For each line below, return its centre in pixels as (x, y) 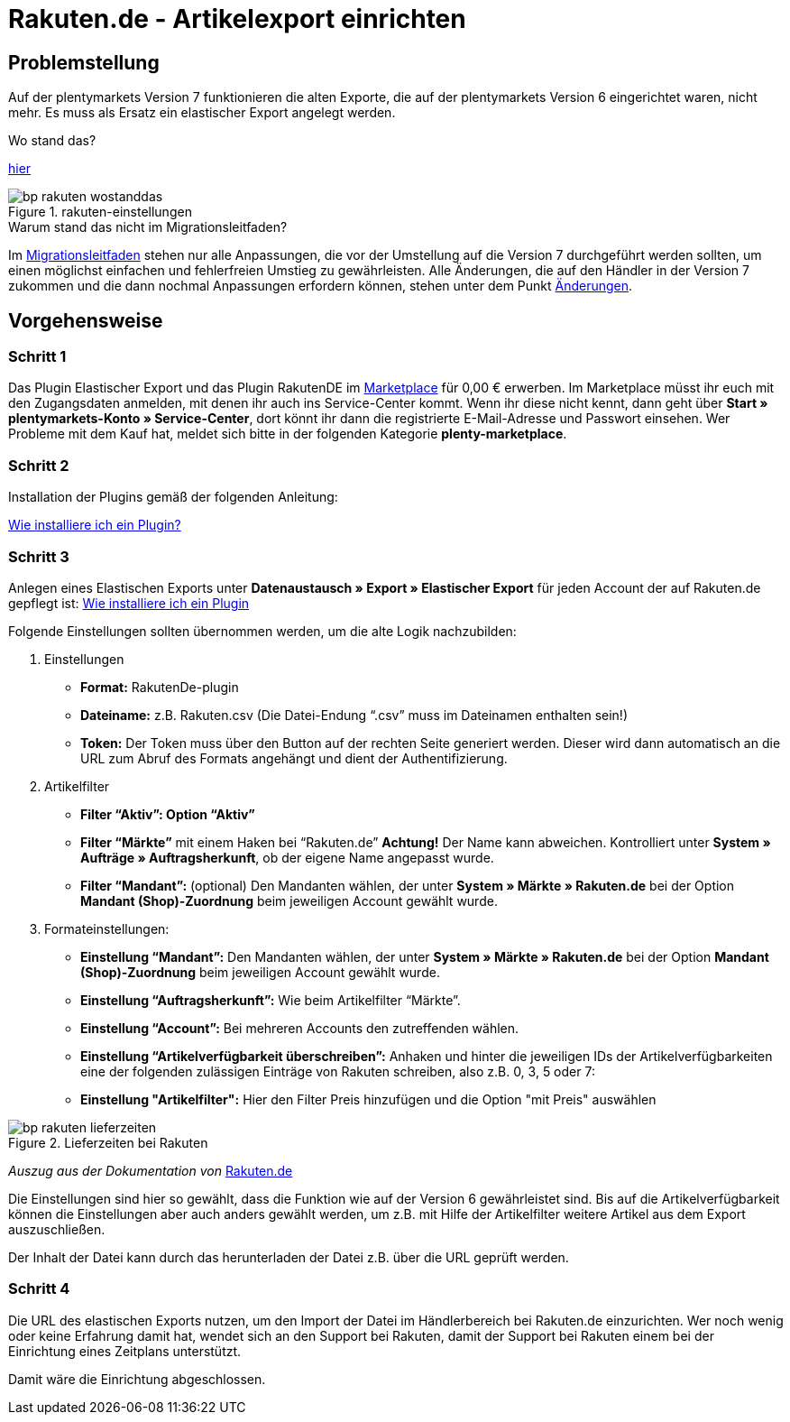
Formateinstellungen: (107, 928)
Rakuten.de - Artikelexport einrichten (237, 19)
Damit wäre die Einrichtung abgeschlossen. (137, 1379)
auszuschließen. (57, 1229)
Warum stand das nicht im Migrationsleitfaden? (148, 227)
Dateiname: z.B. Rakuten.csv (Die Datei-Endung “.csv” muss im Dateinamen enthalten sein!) (354, 715)
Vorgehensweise (86, 320)
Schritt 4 (39, 1289)
